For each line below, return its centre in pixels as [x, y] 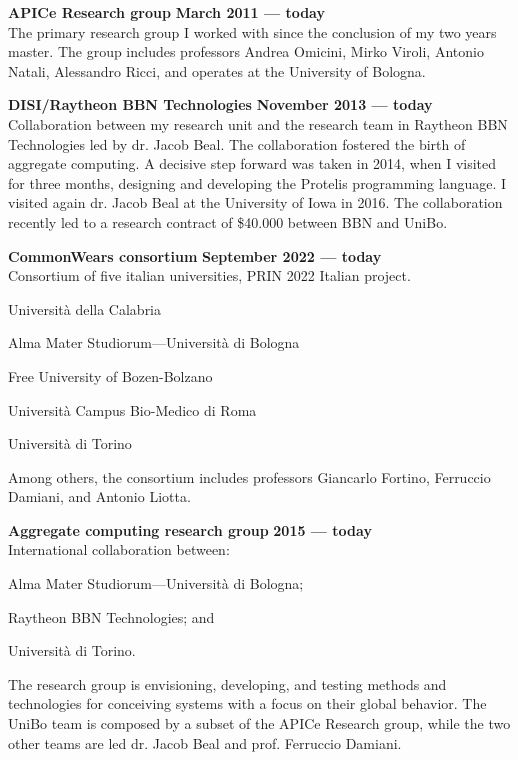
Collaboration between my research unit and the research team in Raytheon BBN [258, 123]
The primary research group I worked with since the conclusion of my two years [252, 31]
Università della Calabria [85, 308]
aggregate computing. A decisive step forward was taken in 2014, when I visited [252, 163]
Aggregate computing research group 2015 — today [190, 529]
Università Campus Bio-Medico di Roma [132, 409]
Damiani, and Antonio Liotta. [99, 496]
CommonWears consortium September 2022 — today [195, 255]
